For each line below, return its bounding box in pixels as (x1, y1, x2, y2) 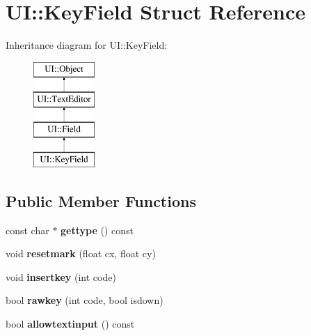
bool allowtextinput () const (6, 316, 135, 331)
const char (6, 222, 49, 237)
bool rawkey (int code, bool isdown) (6, 293, 164, 307)
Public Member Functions (6, 190, 196, 211)
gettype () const (61, 222, 134, 237)
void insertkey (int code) (6, 269, 116, 284)
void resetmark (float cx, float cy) (6, 246, 156, 261)
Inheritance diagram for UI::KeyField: (6, 38, 168, 52)
